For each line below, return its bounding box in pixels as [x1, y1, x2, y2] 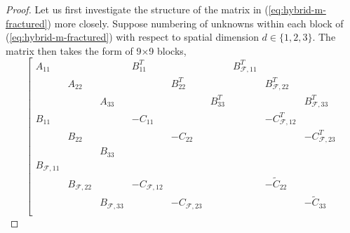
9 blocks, [149, 43, 187, 58]
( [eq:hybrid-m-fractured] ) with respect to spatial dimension [6, 29, 259, 44]
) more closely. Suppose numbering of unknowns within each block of [47, 15, 344, 30]
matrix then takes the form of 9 [6, 43, 142, 58]
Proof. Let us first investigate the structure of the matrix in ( [6, 2, 269, 16]
